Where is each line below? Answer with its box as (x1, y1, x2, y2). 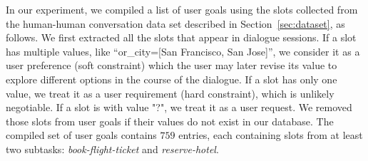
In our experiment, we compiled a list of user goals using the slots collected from (6, 2, 358, 16)
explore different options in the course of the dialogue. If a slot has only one (6, 71, 337, 86)
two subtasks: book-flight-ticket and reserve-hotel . (6, 141, 219, 156)
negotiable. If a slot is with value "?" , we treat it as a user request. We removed (6, 100, 352, 115)
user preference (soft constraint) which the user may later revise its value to (6, 58, 337, 73)
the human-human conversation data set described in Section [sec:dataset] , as (6, 16, 345, 31)
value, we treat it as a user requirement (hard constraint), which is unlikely (6, 85, 334, 100)
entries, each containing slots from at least (178, 128, 363, 142)
